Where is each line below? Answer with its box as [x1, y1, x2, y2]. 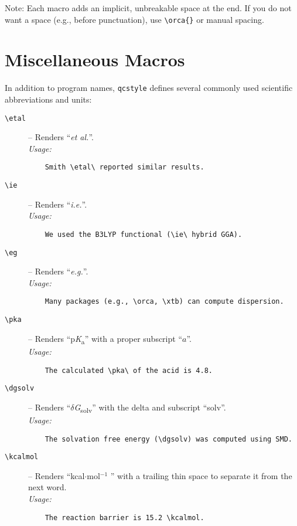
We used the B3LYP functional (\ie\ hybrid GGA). [45, 230, 243, 239]
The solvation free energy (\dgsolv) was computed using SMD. [45, 435, 293, 443]
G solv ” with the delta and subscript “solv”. [74, 401, 226, 415]
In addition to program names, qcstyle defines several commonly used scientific [5, 82, 293, 94]
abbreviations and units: [5, 93, 92, 106]
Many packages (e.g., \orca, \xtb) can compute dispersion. [45, 297, 284, 306]
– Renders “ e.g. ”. [28, 265, 88, 277]
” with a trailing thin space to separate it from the [110, 469, 292, 481]
